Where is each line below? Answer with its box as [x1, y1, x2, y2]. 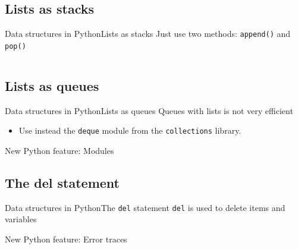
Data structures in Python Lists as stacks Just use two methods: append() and [5, 27, 291, 40]
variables [5, 213, 37, 225]
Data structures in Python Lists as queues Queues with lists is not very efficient [5, 104, 293, 116]
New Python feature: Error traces [5, 233, 127, 245]
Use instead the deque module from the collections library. [18, 124, 241, 137]
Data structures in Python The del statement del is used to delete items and [5, 201, 286, 213]
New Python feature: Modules [5, 144, 114, 156]
